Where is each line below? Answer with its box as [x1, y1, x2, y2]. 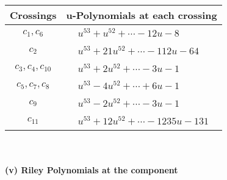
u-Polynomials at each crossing [66, 8, 217, 22]
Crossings [10, 8, 57, 22]
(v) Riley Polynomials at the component [5, 164, 178, 176]
